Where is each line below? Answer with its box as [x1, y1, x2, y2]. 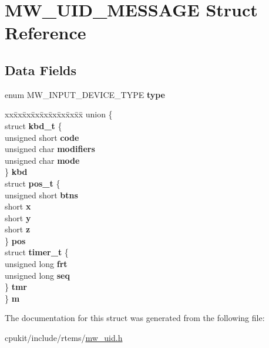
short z [5, 223, 31, 235]
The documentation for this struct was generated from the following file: [5, 312, 265, 324]
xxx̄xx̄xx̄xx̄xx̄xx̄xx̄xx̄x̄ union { [5, 108, 113, 120]
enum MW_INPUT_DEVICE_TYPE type [5, 88, 165, 100]
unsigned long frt [5, 258, 68, 270]
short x [5, 200, 31, 212]
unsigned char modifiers [5, 143, 95, 155]
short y [5, 211, 31, 224]
